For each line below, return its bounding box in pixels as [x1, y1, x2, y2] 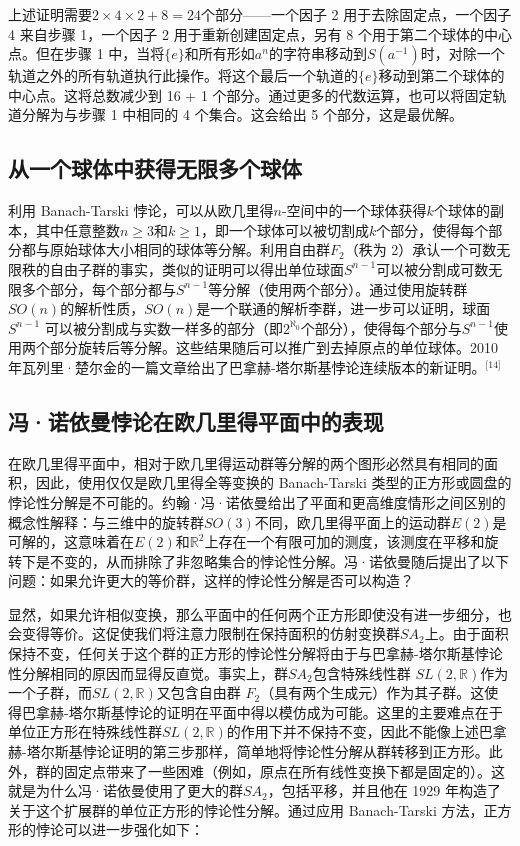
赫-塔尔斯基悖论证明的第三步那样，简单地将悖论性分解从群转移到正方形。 [8, 741, 489, 762]
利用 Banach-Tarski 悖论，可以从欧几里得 [8, 200, 274, 221]
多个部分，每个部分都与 [21, 278, 176, 299]
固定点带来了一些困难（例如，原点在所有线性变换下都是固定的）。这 [63, 760, 505, 781]
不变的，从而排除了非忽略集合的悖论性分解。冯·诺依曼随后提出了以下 [49, 550, 509, 571]
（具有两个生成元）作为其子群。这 [260, 682, 485, 703]
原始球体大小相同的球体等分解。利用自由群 [49, 239, 330, 260]
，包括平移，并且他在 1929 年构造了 [267, 780, 502, 801]
